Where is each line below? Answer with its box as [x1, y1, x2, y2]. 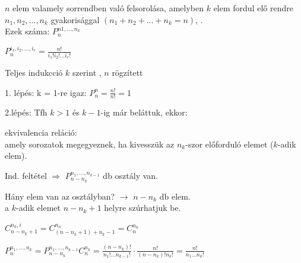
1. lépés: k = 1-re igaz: [5, 86, 87, 98]
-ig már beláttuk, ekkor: [100, 106, 188, 118]
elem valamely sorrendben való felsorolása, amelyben [12, 2, 204, 14]
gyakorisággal [50, 13, 100, 25]
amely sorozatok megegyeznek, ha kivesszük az [5, 137, 175, 150]
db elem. [159, 190, 191, 202]
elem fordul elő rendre [213, 2, 293, 14]
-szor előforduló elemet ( [185, 137, 274, 150]
